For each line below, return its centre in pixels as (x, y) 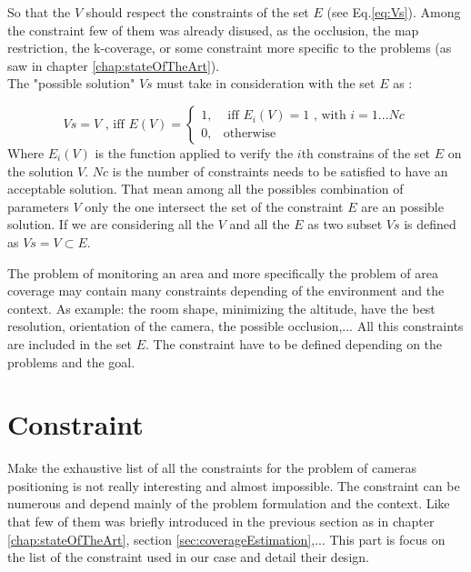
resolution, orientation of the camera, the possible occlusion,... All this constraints (235, 326)
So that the (39, 12)
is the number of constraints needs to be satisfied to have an (280, 171)
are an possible (402, 206)
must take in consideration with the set (266, 83)
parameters (38, 206)
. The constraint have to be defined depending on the (294, 343)
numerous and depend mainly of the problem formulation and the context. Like (229, 503)
